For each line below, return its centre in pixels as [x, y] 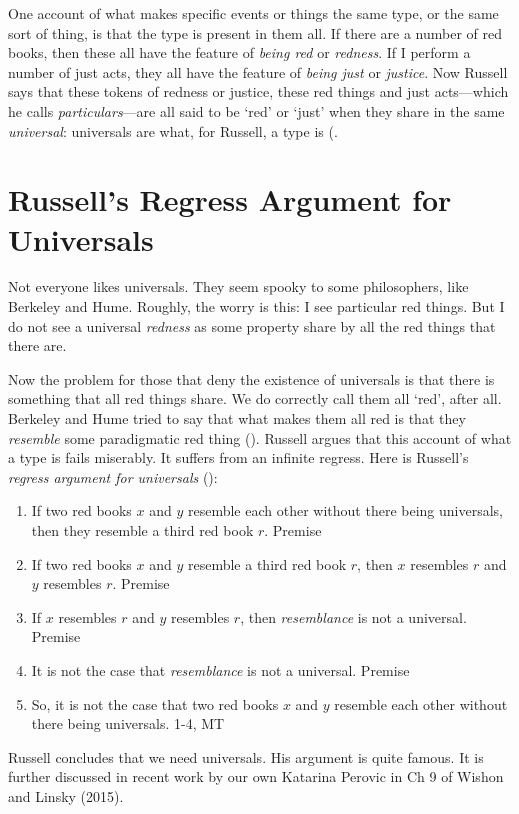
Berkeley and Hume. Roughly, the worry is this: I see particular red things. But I [256, 306]
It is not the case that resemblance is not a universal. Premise [220, 669]
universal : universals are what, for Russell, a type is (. [173, 130]
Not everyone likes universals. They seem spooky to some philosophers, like [238, 286]
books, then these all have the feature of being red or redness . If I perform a [239, 52]
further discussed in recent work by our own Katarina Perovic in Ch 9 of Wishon [256, 776]
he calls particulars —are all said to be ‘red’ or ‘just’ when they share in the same [256, 110]
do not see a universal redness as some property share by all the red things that [252, 325]
